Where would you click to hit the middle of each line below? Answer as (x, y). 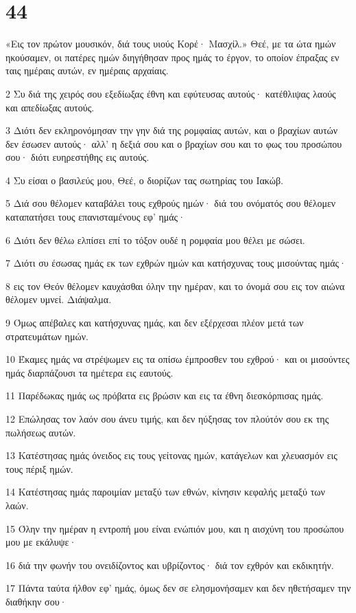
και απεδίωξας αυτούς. (50, 107)
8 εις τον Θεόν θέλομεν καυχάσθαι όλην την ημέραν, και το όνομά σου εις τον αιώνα (175, 286)
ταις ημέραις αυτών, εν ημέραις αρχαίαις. (87, 70)
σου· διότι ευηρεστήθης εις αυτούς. (78, 157)
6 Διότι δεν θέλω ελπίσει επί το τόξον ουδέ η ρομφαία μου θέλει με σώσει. (155, 239)
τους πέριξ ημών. (39, 468)
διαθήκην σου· (36, 601)
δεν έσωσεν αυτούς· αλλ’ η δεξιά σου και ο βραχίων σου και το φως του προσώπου (174, 143)
